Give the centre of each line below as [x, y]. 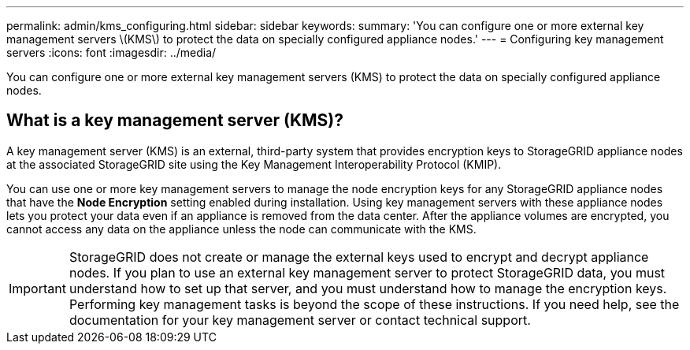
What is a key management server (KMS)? [175, 121]
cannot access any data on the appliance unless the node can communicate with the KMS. [241, 229]
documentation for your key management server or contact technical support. [300, 320]
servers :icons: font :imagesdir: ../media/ [111, 52]
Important [37, 288]
